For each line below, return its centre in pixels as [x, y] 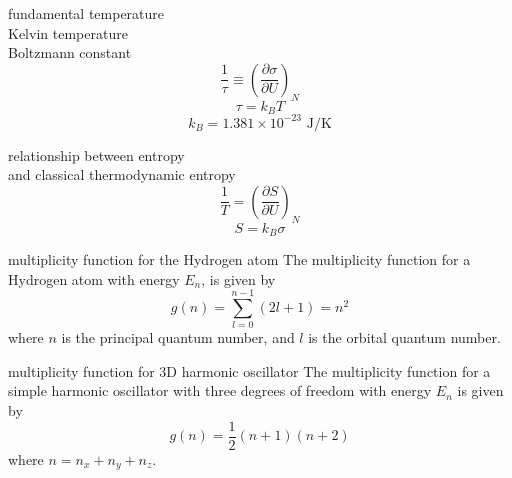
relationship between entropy [96, 154]
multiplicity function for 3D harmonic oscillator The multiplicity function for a [249, 370]
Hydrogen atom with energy [94, 278]
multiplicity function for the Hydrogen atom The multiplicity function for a [239, 258]
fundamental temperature [86, 13]
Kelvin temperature [68, 32]
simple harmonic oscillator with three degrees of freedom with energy [220, 390]
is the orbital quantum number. [404, 337]
